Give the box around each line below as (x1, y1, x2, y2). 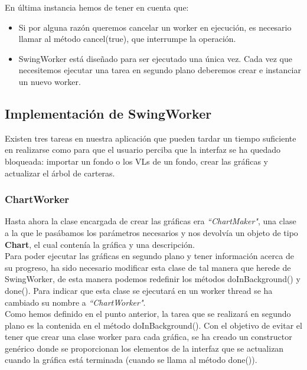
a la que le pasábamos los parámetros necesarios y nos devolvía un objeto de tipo (5, 226, 298, 238)
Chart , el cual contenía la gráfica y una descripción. (5, 238, 195, 250)
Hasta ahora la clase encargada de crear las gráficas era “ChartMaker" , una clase (5, 215, 296, 227)
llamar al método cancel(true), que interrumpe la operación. (18, 32, 236, 45)
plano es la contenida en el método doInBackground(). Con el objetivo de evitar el (5, 319, 302, 331)
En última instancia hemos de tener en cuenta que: (5, 1, 189, 13)
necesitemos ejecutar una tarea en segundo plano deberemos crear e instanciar (18, 64, 301, 76)
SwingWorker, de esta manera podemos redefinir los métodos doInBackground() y (5, 273, 301, 285)
